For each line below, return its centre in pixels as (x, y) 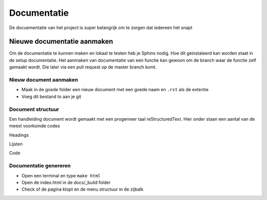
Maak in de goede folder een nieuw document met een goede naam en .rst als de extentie (115, 90)
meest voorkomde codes (35, 126)
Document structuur (34, 109)
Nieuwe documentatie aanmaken (61, 42)
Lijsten (16, 144)
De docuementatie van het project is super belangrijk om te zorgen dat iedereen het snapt (101, 28)
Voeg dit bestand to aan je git (51, 97)
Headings (19, 135)
